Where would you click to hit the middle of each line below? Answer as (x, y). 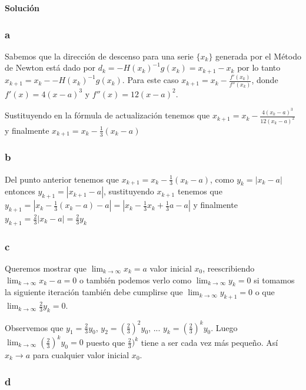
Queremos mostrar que (46, 268)
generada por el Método (258, 56)
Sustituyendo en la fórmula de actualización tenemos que (107, 115)
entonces (20, 191)
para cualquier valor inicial (81, 355)
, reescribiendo (229, 268)
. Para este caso (150, 80)
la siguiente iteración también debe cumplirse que (94, 292)
